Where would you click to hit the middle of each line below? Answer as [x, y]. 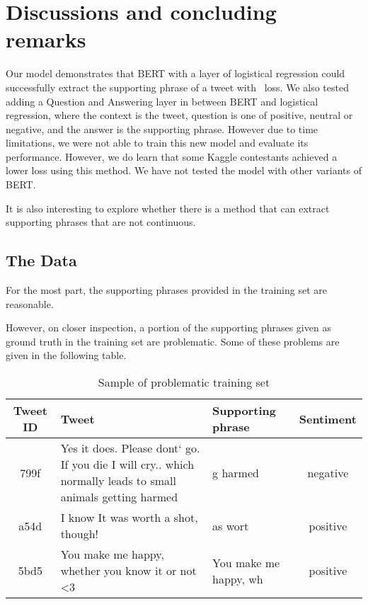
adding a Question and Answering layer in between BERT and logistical [162, 101]
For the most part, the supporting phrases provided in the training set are [166, 290]
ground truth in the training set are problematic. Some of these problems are [173, 341]
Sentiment [328, 418]
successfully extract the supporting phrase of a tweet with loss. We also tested [177, 87]
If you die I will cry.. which [127, 465]
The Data [41, 260]
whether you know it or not [128, 571]
